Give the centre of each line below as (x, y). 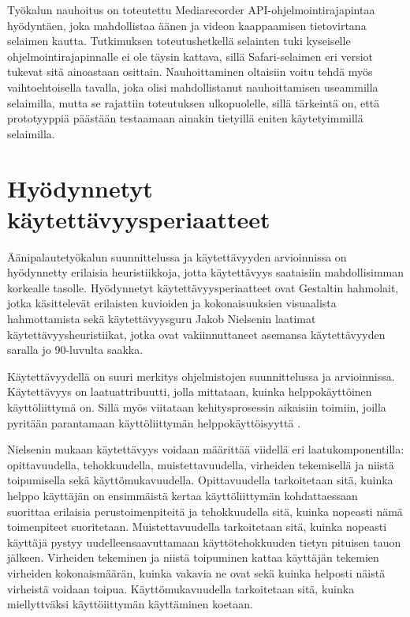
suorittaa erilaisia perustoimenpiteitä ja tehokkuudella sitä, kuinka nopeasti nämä (205, 511)
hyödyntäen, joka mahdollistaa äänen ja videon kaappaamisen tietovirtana (187, 25)
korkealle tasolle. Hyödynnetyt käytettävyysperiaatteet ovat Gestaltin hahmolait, (203, 287)
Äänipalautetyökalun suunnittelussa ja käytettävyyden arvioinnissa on (177, 256)
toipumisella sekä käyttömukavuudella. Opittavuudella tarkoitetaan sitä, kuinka (200, 480)
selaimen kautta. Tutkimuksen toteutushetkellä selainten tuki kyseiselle (179, 41)
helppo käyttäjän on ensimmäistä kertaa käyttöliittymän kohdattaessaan (183, 495)
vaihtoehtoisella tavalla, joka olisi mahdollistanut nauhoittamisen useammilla (193, 87)
